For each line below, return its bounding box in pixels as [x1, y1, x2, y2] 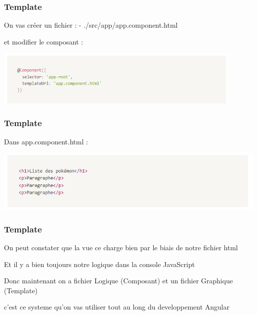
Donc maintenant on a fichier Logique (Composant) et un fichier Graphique [4, 275, 233, 286]
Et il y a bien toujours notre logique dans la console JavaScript [4, 259, 195, 269]
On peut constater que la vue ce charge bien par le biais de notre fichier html [4, 242, 238, 252]
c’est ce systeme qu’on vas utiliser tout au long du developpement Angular [4, 302, 230, 312]
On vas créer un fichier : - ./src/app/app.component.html [4, 20, 178, 30]
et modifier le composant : [4, 36, 83, 46]
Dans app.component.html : [4, 136, 88, 146]
